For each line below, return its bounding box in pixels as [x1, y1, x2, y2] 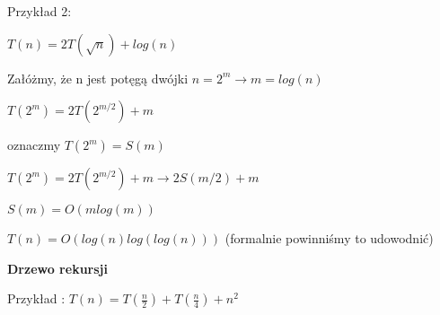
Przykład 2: [7, 2, 72, 20]
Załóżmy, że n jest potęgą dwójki [7, 68, 189, 87]
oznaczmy [7, 136, 61, 154]
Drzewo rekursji [7, 258, 108, 277]
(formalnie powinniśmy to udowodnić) [224, 229, 434, 248]
